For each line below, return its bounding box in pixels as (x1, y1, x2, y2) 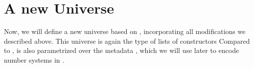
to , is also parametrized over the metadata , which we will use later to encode (4, 45, 239, 55)
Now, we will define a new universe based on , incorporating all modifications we (4, 26, 246, 36)
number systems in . (4, 54, 65, 65)
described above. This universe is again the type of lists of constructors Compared (4, 35, 250, 46)
